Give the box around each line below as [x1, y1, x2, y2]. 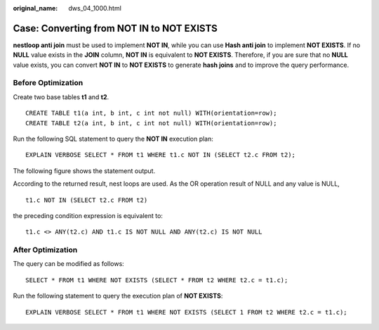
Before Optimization [13, 78, 84, 88]
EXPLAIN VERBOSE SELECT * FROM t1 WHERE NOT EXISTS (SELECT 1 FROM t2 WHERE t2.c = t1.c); [25, 308, 347, 316]
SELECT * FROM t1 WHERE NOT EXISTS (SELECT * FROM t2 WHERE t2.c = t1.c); [25, 276, 288, 284]
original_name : [13, 4, 58, 12]
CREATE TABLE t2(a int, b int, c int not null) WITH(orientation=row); [25, 119, 277, 127]
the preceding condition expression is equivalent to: [13, 211, 163, 220]
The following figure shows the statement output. [13, 166, 156, 175]
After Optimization [13, 245, 78, 255]
